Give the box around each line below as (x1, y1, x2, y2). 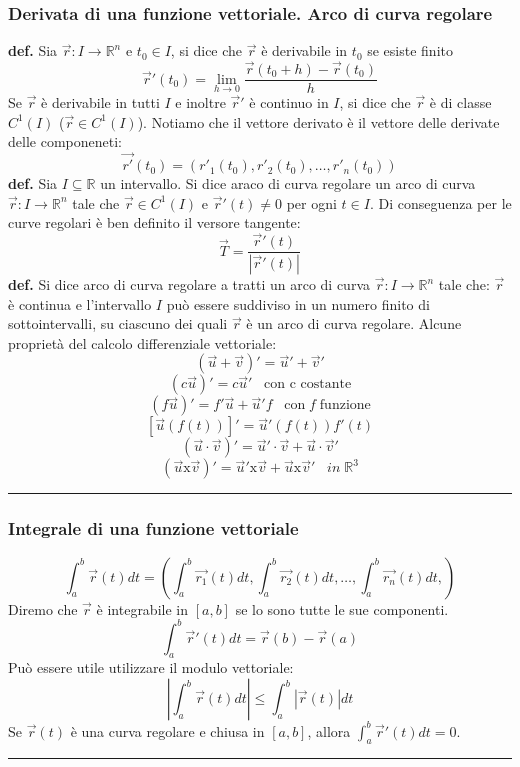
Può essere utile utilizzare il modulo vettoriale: (8, 657, 294, 678)
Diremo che (8, 598, 78, 619)
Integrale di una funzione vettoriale (8, 516, 299, 541)
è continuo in (249, 92, 329, 113)
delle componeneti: (8, 131, 122, 152)
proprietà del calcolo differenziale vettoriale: (8, 332, 277, 353)
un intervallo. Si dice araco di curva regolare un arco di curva (100, 173, 476, 194)
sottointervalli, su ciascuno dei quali (8, 313, 228, 334)
